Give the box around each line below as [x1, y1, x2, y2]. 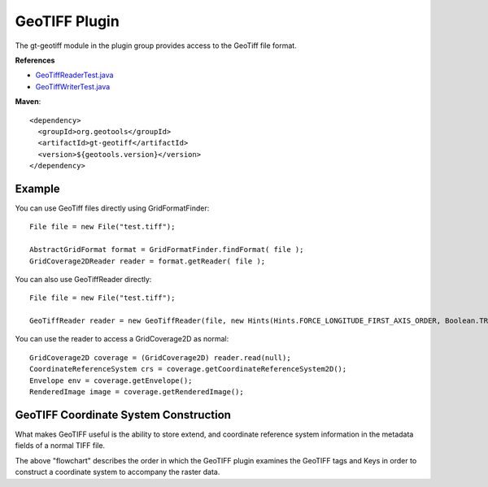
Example [15, 181, 60, 195]
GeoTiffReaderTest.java [35, 70, 114, 80]
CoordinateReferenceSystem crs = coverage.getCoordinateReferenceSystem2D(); [29, 364, 347, 374]
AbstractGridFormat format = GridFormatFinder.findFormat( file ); [29, 245, 304, 254]
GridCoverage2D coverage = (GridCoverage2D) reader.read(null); [29, 353, 292, 362]
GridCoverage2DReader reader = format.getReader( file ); [29, 256, 266, 266]
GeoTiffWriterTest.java [35, 81, 111, 91]
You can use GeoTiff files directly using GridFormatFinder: [15, 203, 210, 213]
